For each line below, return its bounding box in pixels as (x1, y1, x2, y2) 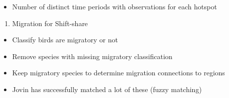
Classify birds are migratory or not (12, 34, 118, 45)
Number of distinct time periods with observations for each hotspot (12, 1, 217, 11)
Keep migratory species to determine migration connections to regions (12, 67, 225, 78)
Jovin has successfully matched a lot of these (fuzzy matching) (12, 84, 202, 94)
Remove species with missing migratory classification (12, 51, 172, 61)
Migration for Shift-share (12, 18, 88, 28)
